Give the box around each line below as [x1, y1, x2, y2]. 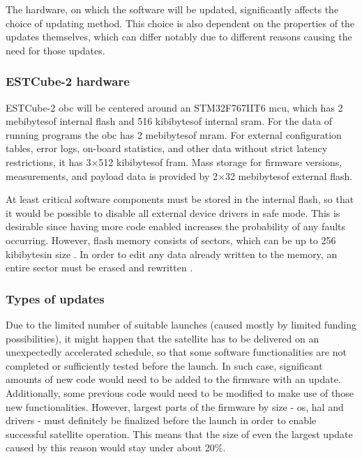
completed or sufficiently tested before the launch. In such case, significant [6, 358, 323, 373]
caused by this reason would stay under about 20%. [6, 440, 226, 455]
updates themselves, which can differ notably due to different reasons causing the [6, 29, 352, 44]
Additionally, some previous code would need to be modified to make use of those [6, 385, 354, 400]
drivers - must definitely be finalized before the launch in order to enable [6, 413, 317, 428]
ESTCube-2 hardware [6, 73, 130, 90]
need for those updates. [6, 43, 105, 57]
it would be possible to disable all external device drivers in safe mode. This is [6, 205, 340, 220]
